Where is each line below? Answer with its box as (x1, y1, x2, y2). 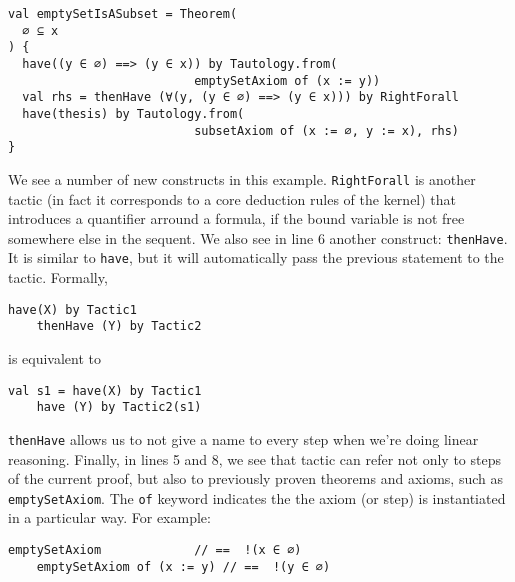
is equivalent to (8, 347, 102, 368)
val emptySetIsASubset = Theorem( (8, 7, 238, 21)
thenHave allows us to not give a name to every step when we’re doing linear (8, 428, 479, 449)
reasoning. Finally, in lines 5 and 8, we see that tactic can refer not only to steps (8, 448, 502, 469)
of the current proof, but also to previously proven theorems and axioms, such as (8, 468, 503, 489)
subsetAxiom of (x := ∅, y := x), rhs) (194, 123, 460, 138)
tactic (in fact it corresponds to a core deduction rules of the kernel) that (8, 188, 457, 209)
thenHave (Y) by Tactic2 (36, 319, 202, 334)
